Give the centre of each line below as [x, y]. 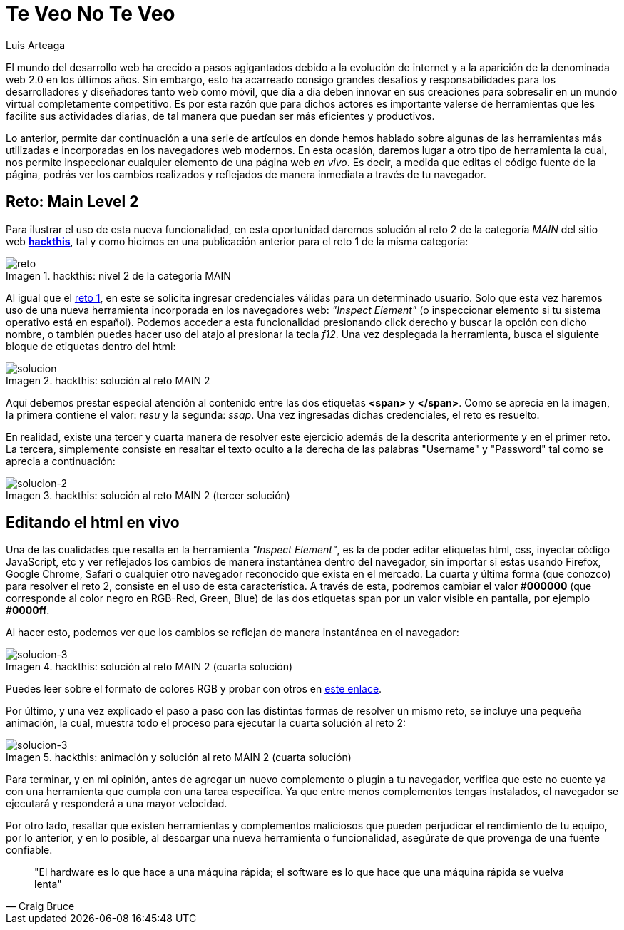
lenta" [48, 884]
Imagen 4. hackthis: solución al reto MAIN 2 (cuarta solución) [149, 667]
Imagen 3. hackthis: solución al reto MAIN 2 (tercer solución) [148, 495]
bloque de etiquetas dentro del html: [91, 346]
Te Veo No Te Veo [91, 14]
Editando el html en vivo [93, 523]
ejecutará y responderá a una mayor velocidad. [117, 804]
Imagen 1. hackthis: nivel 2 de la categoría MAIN [118, 275]
